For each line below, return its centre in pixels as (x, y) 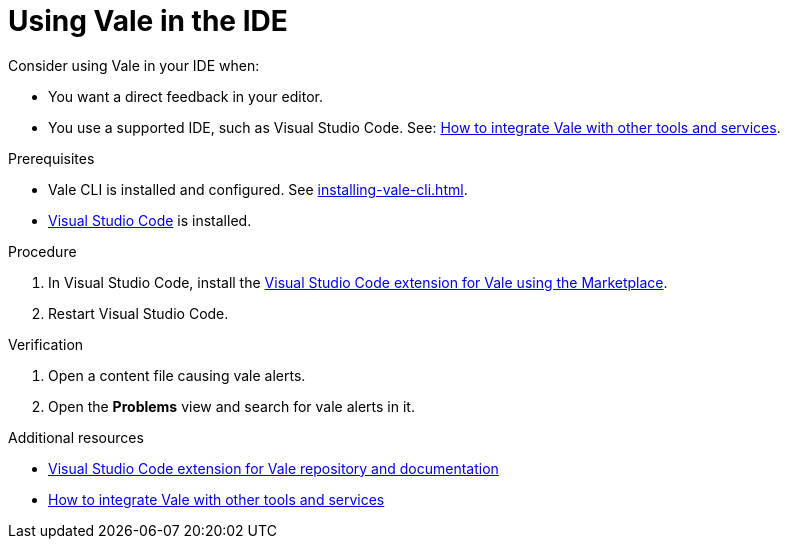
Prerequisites (51, 158)
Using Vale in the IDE (148, 21)
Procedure (42, 251)
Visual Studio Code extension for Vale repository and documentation (273, 468)
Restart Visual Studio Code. (138, 313)
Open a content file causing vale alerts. (177, 375)
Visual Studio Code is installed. (150, 220)
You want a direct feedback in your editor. (185, 96)
